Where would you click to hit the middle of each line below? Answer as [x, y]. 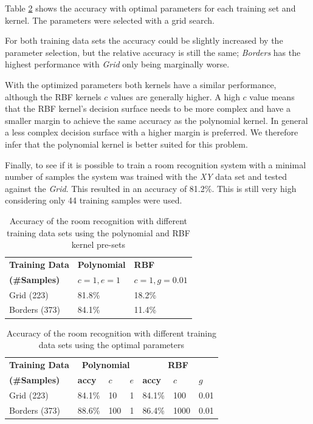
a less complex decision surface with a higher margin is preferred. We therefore [152, 132]
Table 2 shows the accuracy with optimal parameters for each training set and [150, 8]
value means [272, 96]
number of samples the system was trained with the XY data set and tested [146, 176]
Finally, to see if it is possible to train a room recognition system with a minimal [156, 164]
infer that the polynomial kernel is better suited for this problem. [126, 144]
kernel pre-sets [98, 244]
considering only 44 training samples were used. [94, 200]
